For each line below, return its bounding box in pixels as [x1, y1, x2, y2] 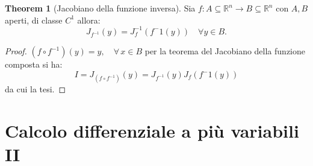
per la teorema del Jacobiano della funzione [144, 45, 305, 57]
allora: [77, 13, 101, 26]
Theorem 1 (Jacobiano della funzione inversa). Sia [5, 2, 196, 14]
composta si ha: [5, 58, 63, 71]
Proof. [5, 45, 27, 57]
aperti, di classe [5, 13, 63, 26]
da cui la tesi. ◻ [5, 83, 66, 95]
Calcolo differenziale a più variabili [5, 118, 299, 142]
